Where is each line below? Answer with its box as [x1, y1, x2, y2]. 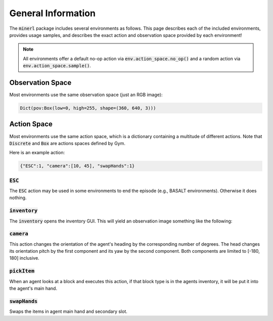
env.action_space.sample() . [23, 63, 91, 69]
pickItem [9, 268, 35, 274]
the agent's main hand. [9, 285, 58, 291]
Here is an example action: [9, 150, 65, 156]
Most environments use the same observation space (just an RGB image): [9, 91, 163, 98]
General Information [9, 8, 96, 19]
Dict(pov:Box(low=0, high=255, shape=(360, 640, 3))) [20, 105, 156, 111]
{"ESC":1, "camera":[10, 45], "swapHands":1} [20, 163, 135, 169]
